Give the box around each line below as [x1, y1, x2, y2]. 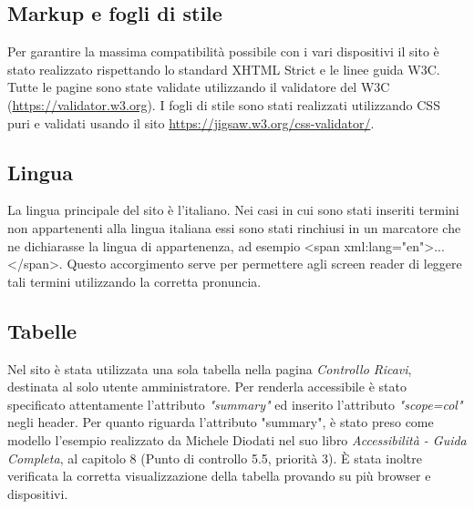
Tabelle [7, 316, 77, 344]
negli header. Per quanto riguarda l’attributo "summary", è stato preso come [7, 412, 434, 432]
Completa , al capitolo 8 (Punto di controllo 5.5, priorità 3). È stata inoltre [7, 448, 422, 467]
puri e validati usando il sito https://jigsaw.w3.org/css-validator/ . [7, 113, 375, 132]
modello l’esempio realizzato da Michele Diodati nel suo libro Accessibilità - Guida [7, 430, 467, 449]
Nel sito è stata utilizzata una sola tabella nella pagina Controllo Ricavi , [7, 359, 412, 378]
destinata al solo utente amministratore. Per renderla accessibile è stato [7, 377, 407, 396]
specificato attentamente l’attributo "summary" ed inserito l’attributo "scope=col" [7, 394, 463, 413]
